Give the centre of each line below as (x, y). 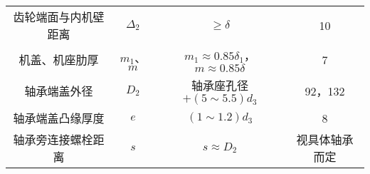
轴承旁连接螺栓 (53, 139)
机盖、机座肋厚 (59, 60)
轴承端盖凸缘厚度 (59, 118)
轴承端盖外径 (59, 91)
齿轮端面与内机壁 (59, 17)
